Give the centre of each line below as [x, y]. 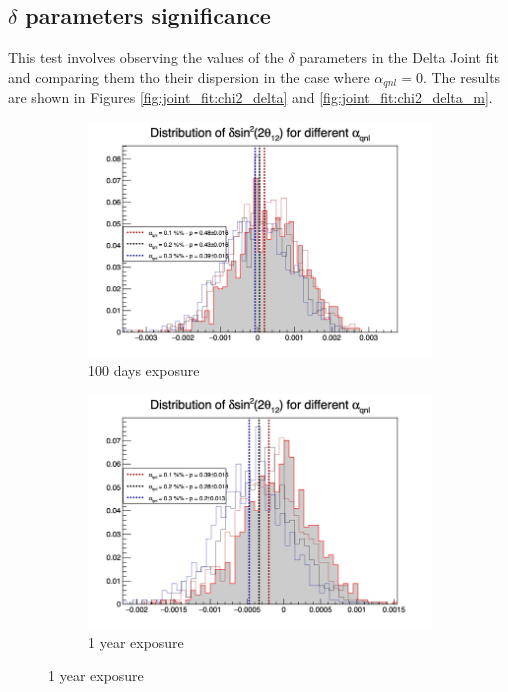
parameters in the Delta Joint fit [399, 57]
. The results [461, 76]
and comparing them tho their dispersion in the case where [189, 76]
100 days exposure [144, 369]
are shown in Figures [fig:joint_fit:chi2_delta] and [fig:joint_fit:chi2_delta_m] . [250, 97]
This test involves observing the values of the [146, 57]
